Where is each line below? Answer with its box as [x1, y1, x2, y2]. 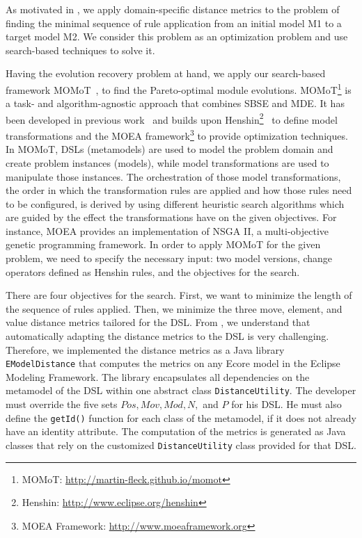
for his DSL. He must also [231, 397, 342, 411]
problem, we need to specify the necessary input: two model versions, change [6, 251, 333, 266]
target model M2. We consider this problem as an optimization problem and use [6, 29, 348, 44]
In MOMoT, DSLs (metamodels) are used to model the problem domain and [6, 142, 333, 156]
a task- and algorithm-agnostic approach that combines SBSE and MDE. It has [6, 96, 345, 111]
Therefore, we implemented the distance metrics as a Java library [6, 342, 285, 357]
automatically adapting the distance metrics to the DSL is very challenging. [6, 329, 329, 343]
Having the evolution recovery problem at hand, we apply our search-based [6, 66, 326, 81]
